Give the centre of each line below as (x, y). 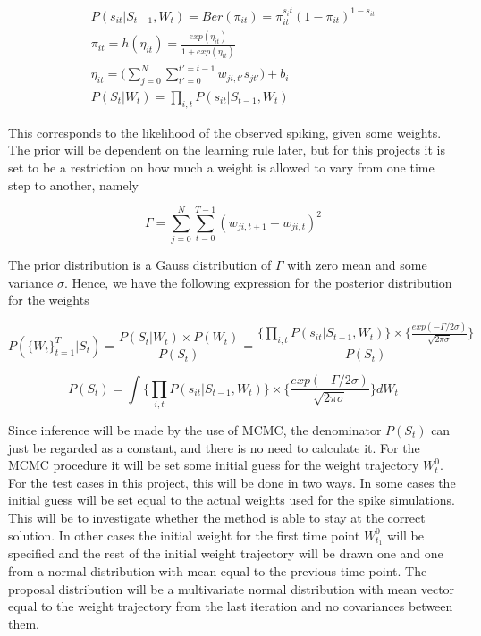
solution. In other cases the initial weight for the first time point (184, 535)
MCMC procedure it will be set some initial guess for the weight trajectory (214, 465)
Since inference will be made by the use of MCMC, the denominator (195, 429)
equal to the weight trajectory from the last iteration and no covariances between (231, 606)
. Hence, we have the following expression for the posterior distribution (258, 282)
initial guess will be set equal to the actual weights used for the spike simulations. (232, 500)
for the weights (49, 300)
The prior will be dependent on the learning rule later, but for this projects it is (227, 150)
